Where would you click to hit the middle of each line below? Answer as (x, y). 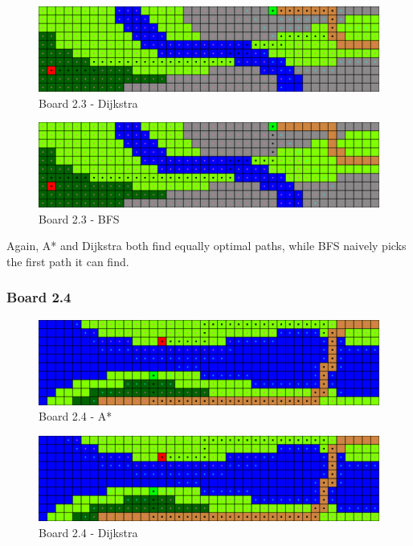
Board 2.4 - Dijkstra (88, 532)
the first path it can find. (68, 261)
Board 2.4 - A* (76, 416)
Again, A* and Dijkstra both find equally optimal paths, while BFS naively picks (206, 246)
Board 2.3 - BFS (79, 218)
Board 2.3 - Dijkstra (88, 103)
